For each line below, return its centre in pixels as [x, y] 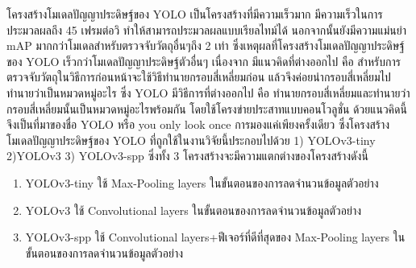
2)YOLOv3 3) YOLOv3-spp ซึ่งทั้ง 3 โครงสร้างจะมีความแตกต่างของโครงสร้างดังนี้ [187, 156]
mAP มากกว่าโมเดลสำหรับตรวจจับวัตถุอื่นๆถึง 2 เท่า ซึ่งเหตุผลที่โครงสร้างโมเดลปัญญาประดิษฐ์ [206, 45]
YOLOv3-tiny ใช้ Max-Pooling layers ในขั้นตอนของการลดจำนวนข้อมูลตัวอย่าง [202, 182]
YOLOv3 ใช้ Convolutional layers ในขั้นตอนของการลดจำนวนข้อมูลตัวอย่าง [193, 210]
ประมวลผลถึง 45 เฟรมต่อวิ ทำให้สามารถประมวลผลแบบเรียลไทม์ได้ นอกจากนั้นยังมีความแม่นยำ [207, 29]
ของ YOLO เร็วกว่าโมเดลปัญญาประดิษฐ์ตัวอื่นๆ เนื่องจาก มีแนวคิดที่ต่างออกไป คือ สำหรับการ [204, 61]
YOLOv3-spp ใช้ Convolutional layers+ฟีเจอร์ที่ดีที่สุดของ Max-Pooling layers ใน [215, 237]
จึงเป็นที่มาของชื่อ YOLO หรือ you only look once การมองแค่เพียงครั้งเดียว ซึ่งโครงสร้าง [198, 124]
